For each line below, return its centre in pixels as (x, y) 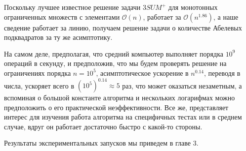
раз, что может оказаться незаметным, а (182, 85)
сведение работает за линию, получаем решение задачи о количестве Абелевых (123, 27)
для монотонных (193, 7)
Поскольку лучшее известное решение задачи (72, 7)
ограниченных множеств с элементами (62, 16)
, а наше (226, 16)
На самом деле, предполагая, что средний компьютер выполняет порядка (114, 53)
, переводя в (222, 73)
